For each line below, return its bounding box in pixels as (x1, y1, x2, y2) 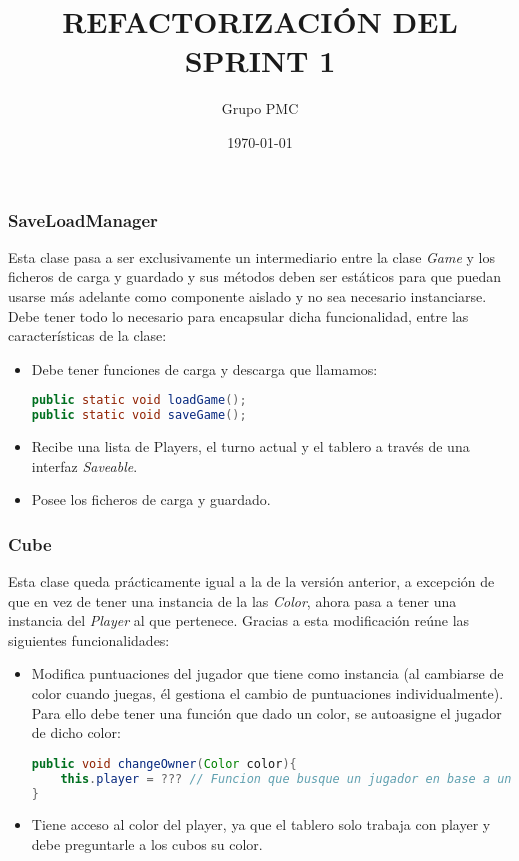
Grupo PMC (221, 98, 299, 119)
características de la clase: (8, 325, 167, 346)
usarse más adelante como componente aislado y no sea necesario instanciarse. (8, 285, 487, 306)
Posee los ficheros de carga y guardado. (31, 489, 271, 510)
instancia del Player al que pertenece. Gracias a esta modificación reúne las (8, 610, 470, 631)
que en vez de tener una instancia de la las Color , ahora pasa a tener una (8, 590, 457, 611)
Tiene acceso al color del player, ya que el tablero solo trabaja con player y (31, 814, 491, 835)
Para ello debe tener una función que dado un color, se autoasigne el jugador (31, 702, 502, 723)
